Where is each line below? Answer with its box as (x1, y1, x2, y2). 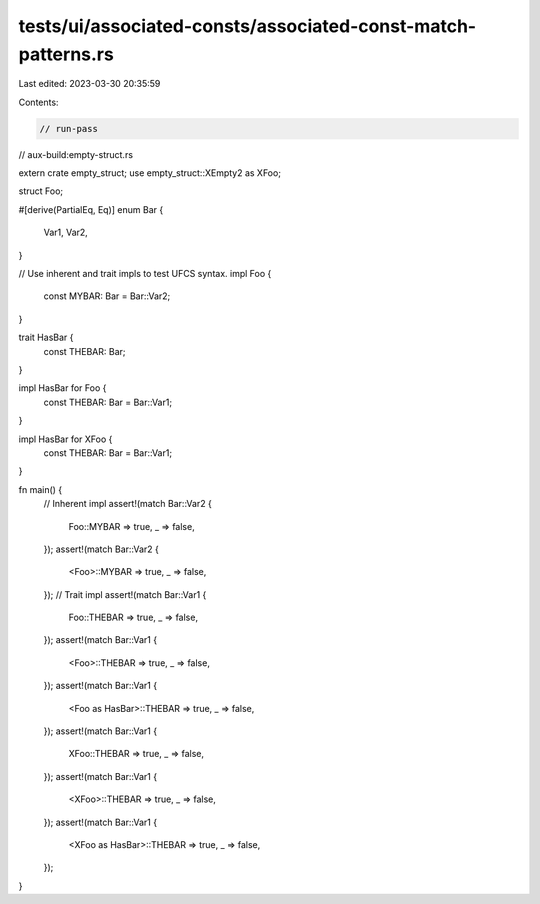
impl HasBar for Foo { (18, 382, 107, 394)
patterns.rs (18, 43, 114, 65)
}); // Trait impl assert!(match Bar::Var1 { (43, 588, 207, 600)
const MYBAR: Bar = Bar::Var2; (43, 290, 171, 302)
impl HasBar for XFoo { (18, 433, 113, 445)
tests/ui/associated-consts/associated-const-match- (18, 15, 477, 37)
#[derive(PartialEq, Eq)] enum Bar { (18, 203, 164, 215)
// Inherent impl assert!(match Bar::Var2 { (43, 498, 212, 510)
